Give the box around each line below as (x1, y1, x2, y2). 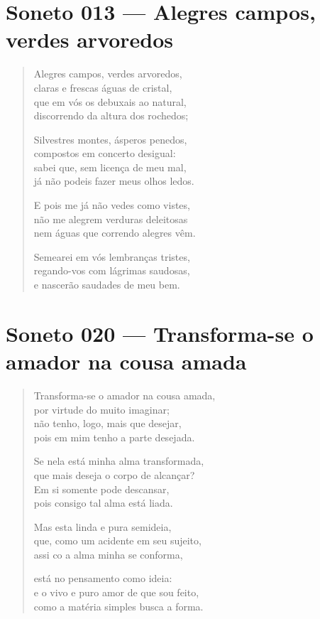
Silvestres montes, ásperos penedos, (33, 131, 187, 146)
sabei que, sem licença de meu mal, (33, 159, 187, 174)
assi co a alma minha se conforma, (33, 547, 183, 561)
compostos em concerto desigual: (33, 146, 176, 161)
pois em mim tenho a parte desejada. (33, 429, 195, 444)
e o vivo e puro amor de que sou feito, (33, 585, 199, 600)
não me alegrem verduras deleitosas (33, 211, 188, 226)
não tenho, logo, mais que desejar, (33, 416, 182, 431)
